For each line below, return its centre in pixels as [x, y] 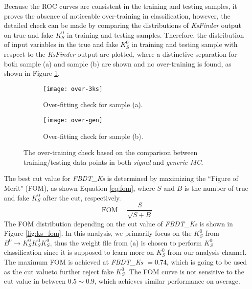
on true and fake [29, 34]
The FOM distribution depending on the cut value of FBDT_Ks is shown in [119, 223]
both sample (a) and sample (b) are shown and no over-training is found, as [118, 63]
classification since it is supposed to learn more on [79, 252]
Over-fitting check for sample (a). [93, 104]
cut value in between [35, 281]
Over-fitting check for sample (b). [93, 136]
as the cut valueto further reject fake [59, 271]
